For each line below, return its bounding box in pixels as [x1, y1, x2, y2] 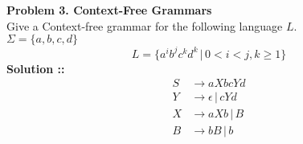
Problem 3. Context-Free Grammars [6, 2, 212, 18]
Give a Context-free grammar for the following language [6, 17, 283, 34]
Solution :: [6, 60, 65, 76]
